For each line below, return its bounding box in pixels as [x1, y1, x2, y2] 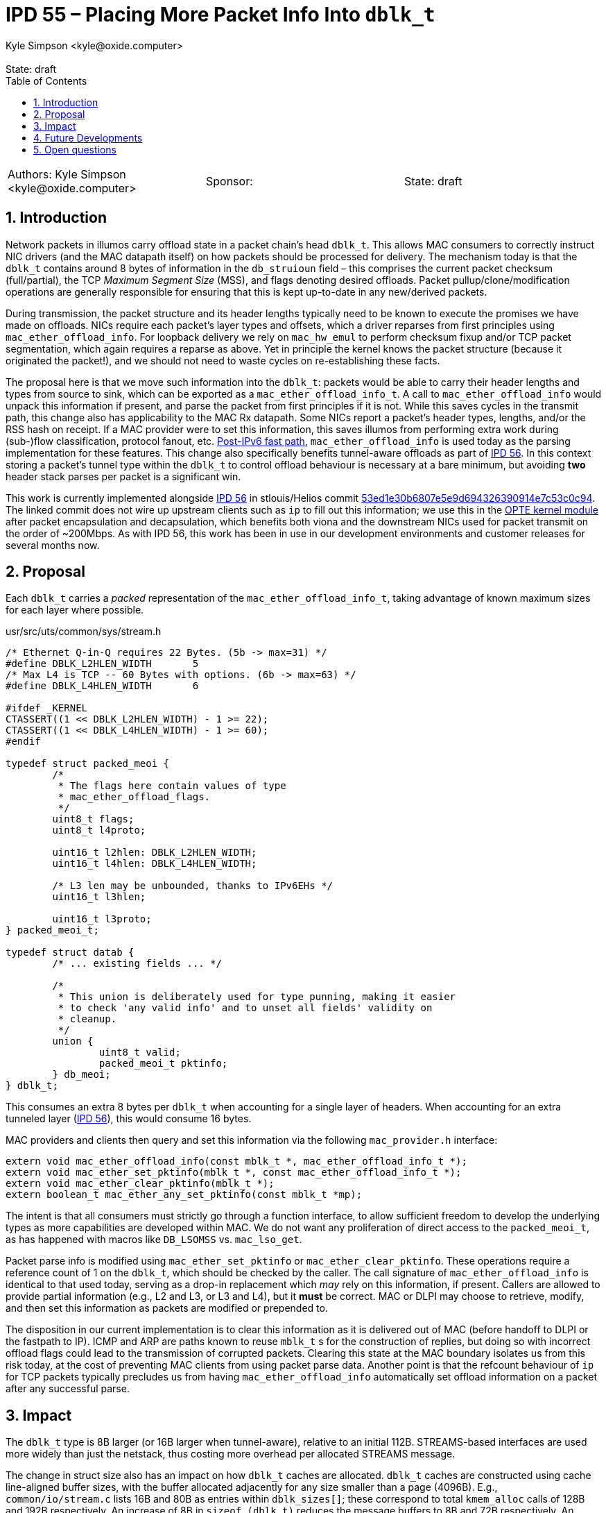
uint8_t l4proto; [52, 825, 146, 836]
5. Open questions [33, 143, 116, 155]
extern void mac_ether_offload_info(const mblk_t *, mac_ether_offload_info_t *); [6, 1156, 467, 1167]
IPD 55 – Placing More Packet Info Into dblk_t [6, 3, 435, 26]
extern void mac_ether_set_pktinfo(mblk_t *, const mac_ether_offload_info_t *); [6, 1167, 462, 1178]
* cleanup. [58, 1013, 117, 1025]
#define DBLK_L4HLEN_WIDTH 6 [6, 680, 199, 692]
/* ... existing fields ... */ [52, 958, 222, 970]
